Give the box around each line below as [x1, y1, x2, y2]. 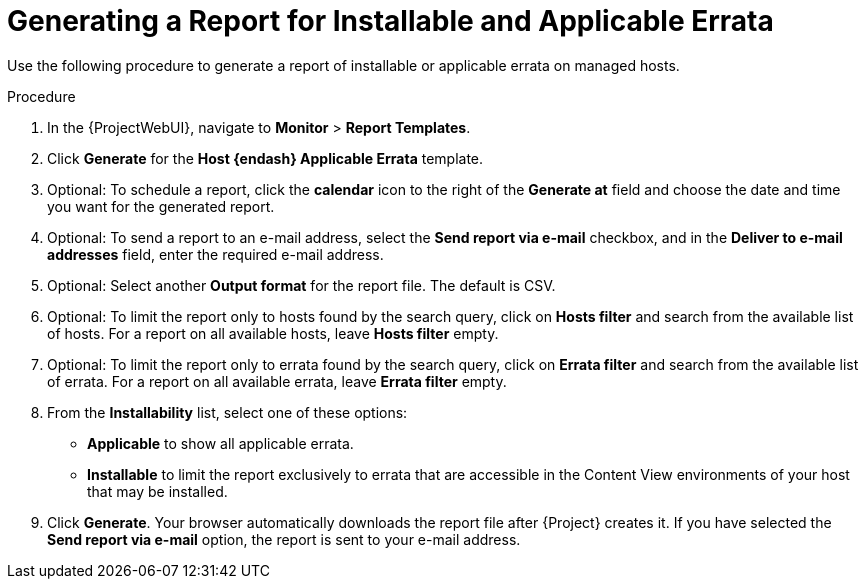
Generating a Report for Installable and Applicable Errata [7, 4, 774, 38]
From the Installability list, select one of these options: [47, 403, 408, 421]
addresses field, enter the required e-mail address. [47, 245, 384, 263]
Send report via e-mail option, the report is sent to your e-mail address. [47, 530, 521, 548]
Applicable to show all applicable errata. [87, 434, 354, 452]
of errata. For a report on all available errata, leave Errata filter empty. [47, 372, 507, 390]
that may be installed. [87, 482, 228, 500]
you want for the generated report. [47, 197, 275, 215]
